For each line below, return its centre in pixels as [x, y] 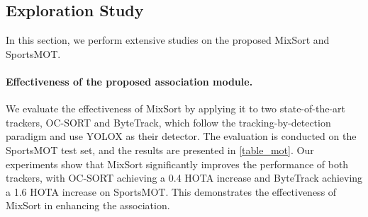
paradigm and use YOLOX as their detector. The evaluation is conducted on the [181, 136]
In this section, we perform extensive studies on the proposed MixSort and [168, 40]
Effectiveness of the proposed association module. [129, 81]
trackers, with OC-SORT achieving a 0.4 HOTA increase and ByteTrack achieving [184, 178]
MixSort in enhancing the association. [88, 205]
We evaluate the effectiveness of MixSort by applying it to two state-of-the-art [175, 108]
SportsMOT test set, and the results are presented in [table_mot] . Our [160, 149]
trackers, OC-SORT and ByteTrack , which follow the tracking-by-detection [168, 122]
